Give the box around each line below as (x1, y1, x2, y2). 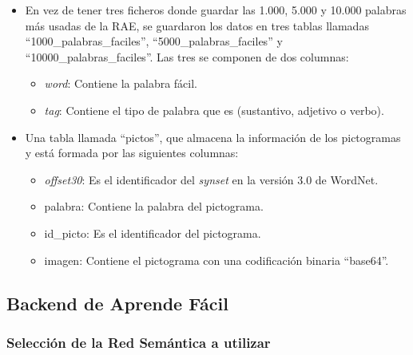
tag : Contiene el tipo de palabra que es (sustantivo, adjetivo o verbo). (44, 101, 384, 118)
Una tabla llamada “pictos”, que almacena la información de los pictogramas (25, 128, 401, 145)
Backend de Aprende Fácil (6, 290, 228, 315)
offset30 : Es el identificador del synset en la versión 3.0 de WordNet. (44, 171, 379, 187)
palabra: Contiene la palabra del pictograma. (44, 198, 264, 215)
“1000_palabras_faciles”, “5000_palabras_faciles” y (25, 33, 283, 49)
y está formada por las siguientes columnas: (25, 144, 239, 161)
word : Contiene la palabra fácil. (44, 75, 198, 92)
